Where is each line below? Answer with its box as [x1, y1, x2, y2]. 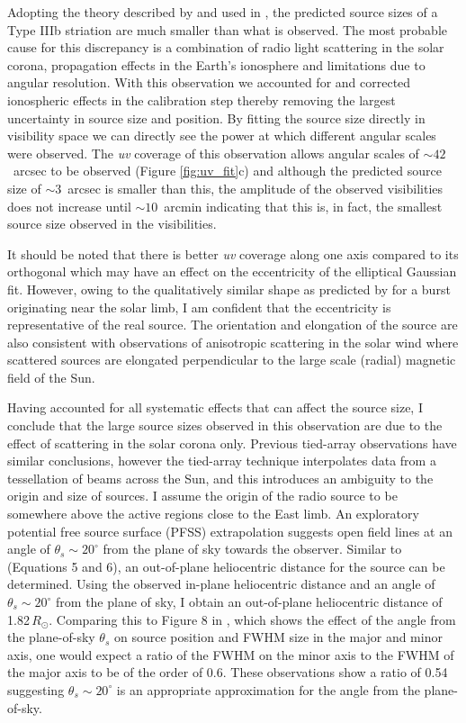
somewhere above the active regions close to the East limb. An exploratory [7, 504, 419, 523]
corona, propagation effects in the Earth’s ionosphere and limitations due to [7, 55, 426, 74]
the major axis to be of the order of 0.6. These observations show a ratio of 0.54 [7, 663, 448, 682]
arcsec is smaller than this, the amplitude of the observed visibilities [67, 178, 444, 197]
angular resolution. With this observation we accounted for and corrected [7, 73, 411, 92]
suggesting [7, 680, 65, 699]
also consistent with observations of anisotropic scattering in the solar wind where [7, 332, 459, 351]
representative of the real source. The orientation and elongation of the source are [7, 315, 458, 334]
